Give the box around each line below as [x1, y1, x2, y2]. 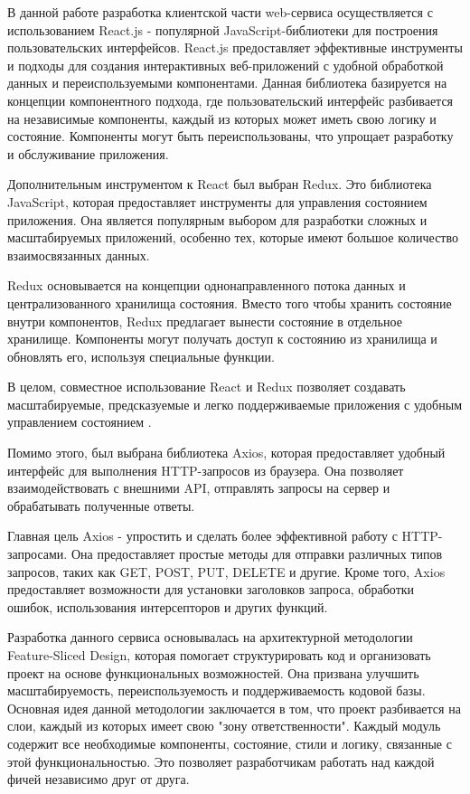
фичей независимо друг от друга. [7, 770, 190, 789]
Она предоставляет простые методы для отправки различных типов [70, 544, 443, 563]
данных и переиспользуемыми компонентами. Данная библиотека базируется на [7, 73, 447, 92]
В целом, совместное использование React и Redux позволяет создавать [7, 377, 406, 396]
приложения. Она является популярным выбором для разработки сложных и [7, 210, 428, 229]
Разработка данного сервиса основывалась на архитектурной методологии [7, 628, 413, 647]
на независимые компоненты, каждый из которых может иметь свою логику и [7, 109, 437, 128]
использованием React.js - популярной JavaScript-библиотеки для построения [7, 20, 438, 39]
